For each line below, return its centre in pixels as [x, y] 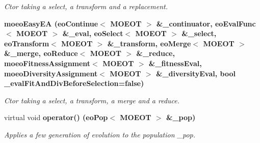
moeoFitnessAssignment [47, 63]
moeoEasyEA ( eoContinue [51, 23]
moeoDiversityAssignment [51, 73]
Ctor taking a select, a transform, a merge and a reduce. [92, 100]
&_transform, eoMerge [149, 43]
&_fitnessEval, [175, 63]
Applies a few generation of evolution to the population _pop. [100, 134]
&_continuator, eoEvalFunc [206, 23]
